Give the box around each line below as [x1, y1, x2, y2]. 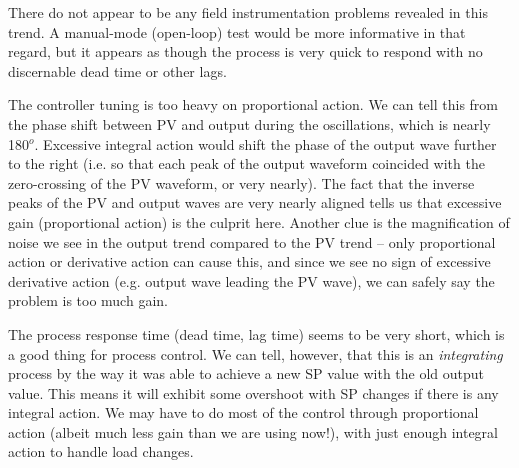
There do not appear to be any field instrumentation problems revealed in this [8, 2, 488, 22]
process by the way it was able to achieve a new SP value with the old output [8, 363, 485, 384]
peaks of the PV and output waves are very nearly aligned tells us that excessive [8, 192, 502, 213]
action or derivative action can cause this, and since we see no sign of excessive [8, 251, 491, 272]
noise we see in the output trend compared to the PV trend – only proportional [8, 231, 496, 252]
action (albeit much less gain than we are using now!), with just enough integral [8, 421, 498, 442]
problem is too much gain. [8, 290, 168, 311]
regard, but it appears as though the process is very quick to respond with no [8, 41, 483, 62]
